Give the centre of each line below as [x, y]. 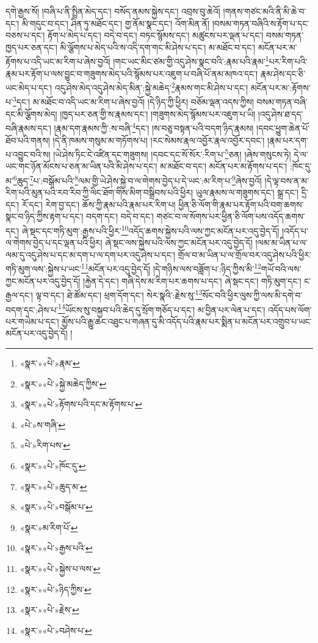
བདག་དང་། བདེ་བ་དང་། [120, 216]
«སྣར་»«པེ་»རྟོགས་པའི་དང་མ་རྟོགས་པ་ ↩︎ [81, 404]
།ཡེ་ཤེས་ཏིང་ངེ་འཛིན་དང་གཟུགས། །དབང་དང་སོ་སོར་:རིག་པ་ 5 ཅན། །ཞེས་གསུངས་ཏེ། [172, 153]
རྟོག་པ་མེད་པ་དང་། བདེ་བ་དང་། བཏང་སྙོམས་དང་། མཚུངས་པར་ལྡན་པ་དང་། [156, 35]
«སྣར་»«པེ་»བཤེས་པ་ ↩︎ [56, 630]
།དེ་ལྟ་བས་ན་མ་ [287, 180]
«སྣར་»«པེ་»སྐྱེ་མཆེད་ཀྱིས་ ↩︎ [63, 383]
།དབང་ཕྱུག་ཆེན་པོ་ [283, 128]
